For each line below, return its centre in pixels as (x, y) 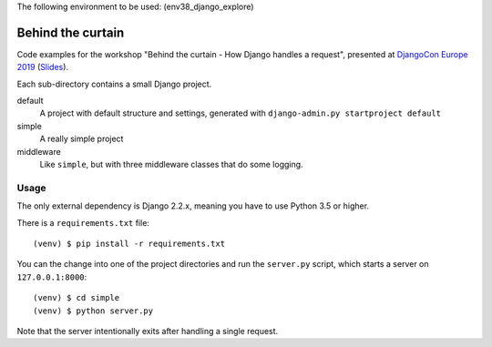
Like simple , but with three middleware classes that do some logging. (172, 165)
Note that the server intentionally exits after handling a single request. (148, 331)
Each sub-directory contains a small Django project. (114, 84)
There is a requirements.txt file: (83, 222)
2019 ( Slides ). (42, 67)
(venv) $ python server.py (93, 311)
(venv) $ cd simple (77, 298)
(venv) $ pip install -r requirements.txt (129, 243)
